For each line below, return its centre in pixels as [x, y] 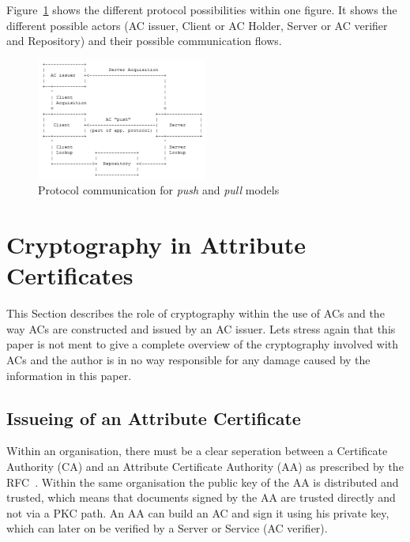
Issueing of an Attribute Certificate [154, 418]
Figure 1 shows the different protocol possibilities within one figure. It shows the [202, 9]
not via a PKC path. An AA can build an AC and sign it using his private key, [198, 512]
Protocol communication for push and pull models [159, 190]
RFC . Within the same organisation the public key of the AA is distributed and [203, 482]
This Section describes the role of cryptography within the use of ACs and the [196, 313]
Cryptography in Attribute [156, 245]
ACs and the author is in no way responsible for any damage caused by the [188, 359]
